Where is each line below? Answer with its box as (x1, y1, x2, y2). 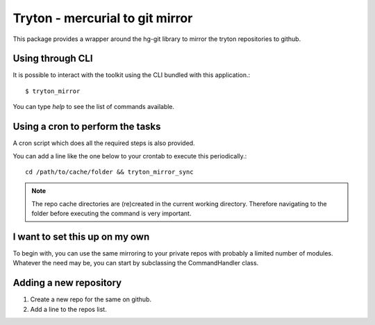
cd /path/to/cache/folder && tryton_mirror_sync (25, 167, 194, 176)
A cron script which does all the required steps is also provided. (12, 139, 195, 147)
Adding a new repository (12, 277, 122, 289)
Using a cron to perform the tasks (12, 121, 161, 133)
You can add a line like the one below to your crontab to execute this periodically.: (12, 151, 247, 160)
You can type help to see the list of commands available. (12, 103, 175, 111)
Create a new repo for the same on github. (30, 295, 152, 303)
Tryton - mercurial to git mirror (12, 10, 193, 26)
